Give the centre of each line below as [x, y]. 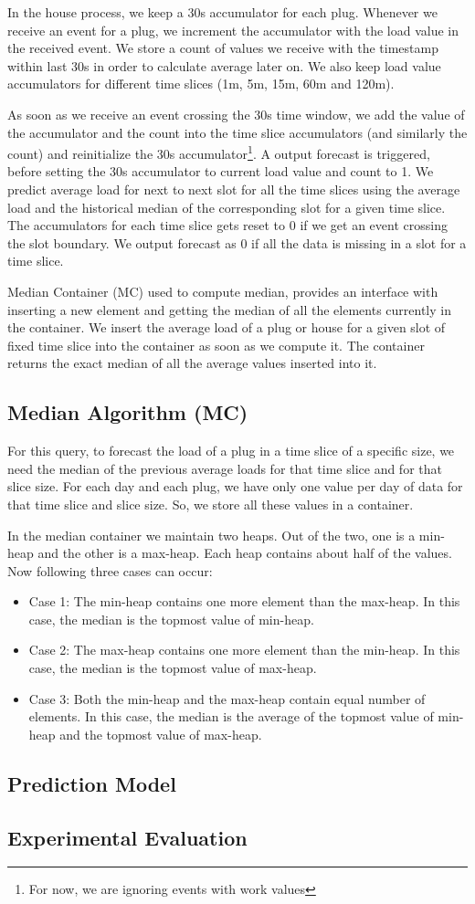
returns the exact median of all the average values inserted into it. [192, 363]
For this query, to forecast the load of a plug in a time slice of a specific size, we [231, 451]
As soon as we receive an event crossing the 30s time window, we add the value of [236, 114]
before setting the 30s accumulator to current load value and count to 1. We [221, 171]
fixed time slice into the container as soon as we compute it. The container [216, 345]
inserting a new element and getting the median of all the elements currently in [229, 309]
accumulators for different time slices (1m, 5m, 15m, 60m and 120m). [201, 84]
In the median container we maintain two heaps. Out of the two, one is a [211, 535]
